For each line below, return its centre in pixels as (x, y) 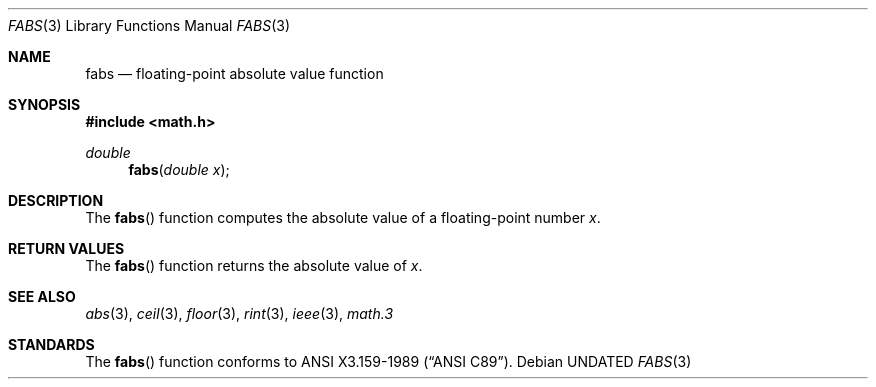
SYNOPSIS (44, 104)
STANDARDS (51, 344)
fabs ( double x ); (179, 169)
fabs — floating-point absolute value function (234, 73)
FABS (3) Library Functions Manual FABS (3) (149, 25)
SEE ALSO (42, 296)
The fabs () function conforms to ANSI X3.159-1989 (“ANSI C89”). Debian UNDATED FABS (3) (388, 361)
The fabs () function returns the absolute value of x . (254, 265)
